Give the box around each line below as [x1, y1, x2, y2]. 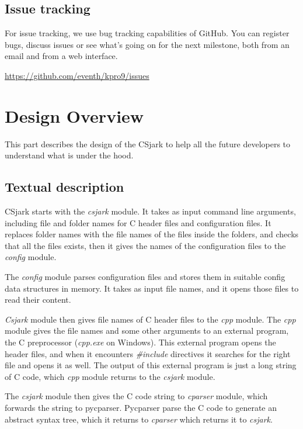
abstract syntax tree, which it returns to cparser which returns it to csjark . [5, 413, 273, 425]
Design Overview [5, 103, 144, 127]
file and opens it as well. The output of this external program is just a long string [5, 359, 297, 371]
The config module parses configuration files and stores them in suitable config [5, 271, 285, 283]
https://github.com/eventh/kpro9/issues [5, 69, 149, 81]
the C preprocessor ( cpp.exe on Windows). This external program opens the [5, 336, 276, 348]
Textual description [5, 178, 124, 196]
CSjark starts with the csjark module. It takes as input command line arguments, [5, 205, 296, 217]
